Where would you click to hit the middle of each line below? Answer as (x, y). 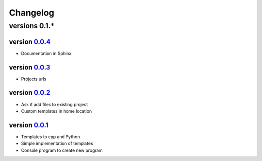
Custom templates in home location (57, 111)
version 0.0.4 (30, 42)
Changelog (32, 13)
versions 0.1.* (32, 26)
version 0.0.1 (29, 125)
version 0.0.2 (30, 93)
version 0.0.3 (30, 67)
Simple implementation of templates (57, 143)
